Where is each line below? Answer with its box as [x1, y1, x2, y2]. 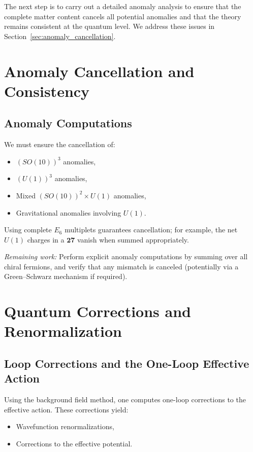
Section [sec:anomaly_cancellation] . [4, 30, 116, 41]
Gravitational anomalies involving [16, 207, 121, 218]
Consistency [4, 80, 90, 101]
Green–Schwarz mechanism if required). [4, 271, 128, 282]
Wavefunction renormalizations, [16, 421, 114, 432]
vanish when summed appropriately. [77, 234, 189, 245]
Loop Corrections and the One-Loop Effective [4, 356, 249, 371]
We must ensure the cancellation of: [4, 139, 115, 150]
